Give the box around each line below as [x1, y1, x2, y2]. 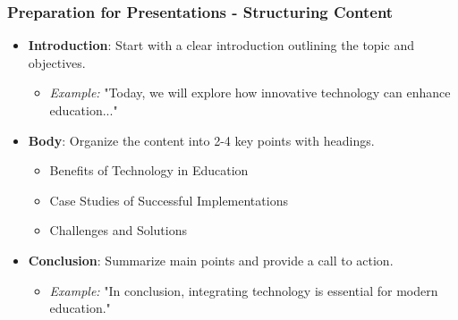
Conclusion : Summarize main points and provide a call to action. [28, 250, 394, 269]
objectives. [28, 53, 86, 72]
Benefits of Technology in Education [49, 161, 249, 180]
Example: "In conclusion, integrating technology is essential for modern [49, 281, 438, 299]
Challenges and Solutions [49, 221, 187, 240]
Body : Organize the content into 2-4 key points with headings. [28, 131, 375, 149]
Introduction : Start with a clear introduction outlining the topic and [28, 36, 414, 55]
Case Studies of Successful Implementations [49, 190, 288, 209]
